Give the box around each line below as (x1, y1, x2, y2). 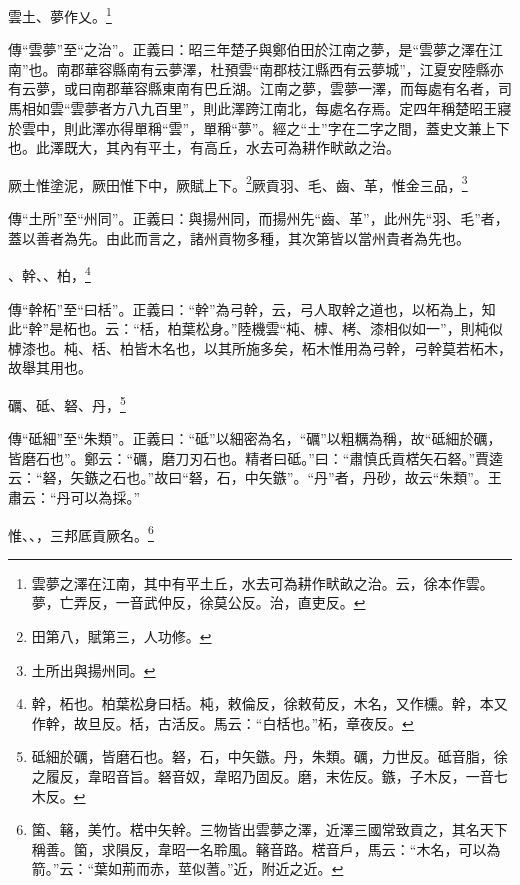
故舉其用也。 (8, 357, 92, 378)
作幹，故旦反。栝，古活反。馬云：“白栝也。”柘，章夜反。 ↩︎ (31, 712, 414, 733)
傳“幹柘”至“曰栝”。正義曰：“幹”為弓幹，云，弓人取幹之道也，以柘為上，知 (8, 298, 496, 319)
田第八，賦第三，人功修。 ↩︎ (31, 625, 212, 646)
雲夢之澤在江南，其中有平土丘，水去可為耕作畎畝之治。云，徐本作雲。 (31, 572, 494, 593)
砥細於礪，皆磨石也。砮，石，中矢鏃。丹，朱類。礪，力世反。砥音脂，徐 (31, 746, 508, 767)
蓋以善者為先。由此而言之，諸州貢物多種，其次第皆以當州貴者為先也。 (8, 227, 470, 248)
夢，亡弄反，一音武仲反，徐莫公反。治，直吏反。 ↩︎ (31, 592, 366, 613)
